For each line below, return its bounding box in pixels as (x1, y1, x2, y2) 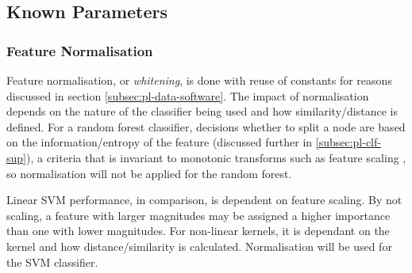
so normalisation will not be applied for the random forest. (6, 165, 292, 181)
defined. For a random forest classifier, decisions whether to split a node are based (6, 118, 406, 135)
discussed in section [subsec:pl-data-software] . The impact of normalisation (6, 87, 369, 104)
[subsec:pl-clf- (315, 134, 381, 150)
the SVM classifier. (6, 253, 98, 270)
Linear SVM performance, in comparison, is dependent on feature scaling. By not (6, 191, 402, 208)
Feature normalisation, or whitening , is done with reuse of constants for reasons (6, 72, 392, 88)
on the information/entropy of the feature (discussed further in (6, 134, 313, 150)
